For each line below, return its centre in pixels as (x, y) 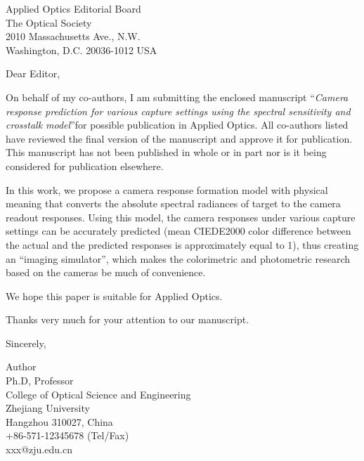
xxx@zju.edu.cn (39, 449)
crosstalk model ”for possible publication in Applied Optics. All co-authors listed (177, 125)
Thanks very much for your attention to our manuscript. (128, 319)
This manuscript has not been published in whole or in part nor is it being (166, 152)
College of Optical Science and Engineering (98, 394)
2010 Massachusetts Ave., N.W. (73, 36)
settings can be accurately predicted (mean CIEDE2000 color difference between (178, 231)
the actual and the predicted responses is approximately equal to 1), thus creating (182, 244)
